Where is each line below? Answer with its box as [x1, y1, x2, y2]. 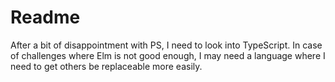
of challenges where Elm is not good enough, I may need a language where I [10, 49, 326, 61]
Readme [10, 6, 81, 29]
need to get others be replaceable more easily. [10, 60, 203, 72]
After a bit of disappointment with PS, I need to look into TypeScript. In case [10, 39, 323, 51]
